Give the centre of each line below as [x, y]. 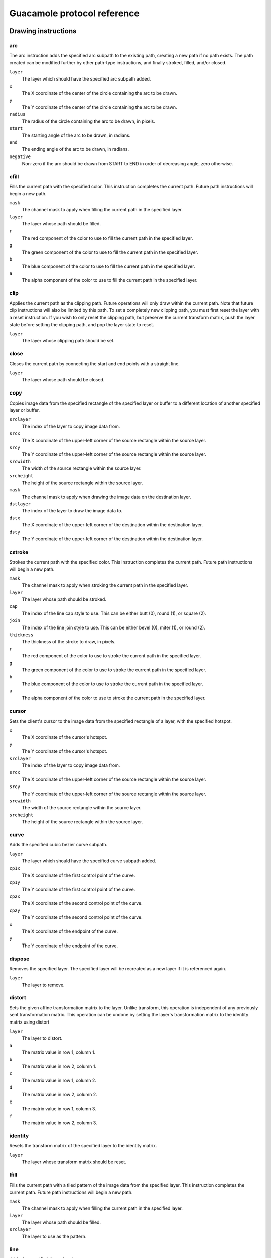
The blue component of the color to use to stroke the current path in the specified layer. [112, 684]
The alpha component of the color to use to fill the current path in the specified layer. [110, 280]
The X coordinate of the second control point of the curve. [82, 903]
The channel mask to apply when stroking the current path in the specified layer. [105, 585]
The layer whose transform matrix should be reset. [74, 1162]
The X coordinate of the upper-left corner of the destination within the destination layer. [112, 525]
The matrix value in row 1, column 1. [59, 1052]
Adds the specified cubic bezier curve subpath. [58, 845]
